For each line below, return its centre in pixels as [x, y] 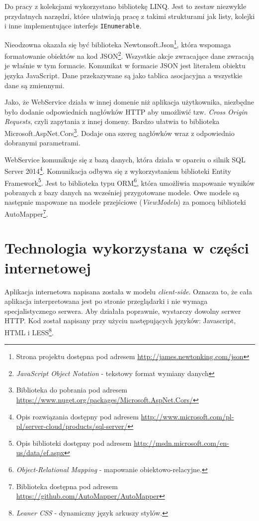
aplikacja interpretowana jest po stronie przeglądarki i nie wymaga [106, 301]
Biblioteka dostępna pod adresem [67, 486]
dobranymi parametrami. [43, 143]
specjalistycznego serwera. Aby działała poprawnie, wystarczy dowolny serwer [123, 311]
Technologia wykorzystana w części [127, 248]
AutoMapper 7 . [26, 213]
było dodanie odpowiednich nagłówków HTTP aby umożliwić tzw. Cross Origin [126, 111]
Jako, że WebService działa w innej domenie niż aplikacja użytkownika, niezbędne [129, 102]
